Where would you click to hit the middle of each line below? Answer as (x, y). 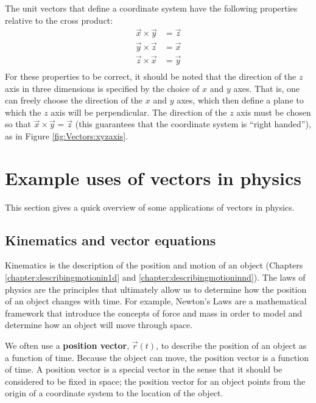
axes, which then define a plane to (240, 100)
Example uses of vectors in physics (153, 177)
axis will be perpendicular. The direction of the (139, 112)
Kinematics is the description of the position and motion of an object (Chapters (154, 265)
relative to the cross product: (59, 20)
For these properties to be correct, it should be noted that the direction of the (151, 76)
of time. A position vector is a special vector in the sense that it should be (144, 369)
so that (18, 124)
